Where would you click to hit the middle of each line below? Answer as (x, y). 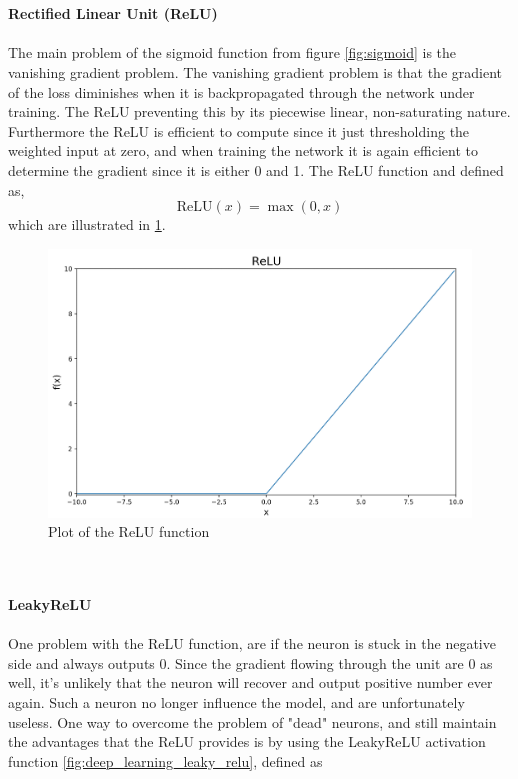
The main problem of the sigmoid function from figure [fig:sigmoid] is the (232, 52)
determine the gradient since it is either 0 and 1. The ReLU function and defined (256, 169)
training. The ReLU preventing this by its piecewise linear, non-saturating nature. (259, 111)
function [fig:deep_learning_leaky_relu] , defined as (165, 760)
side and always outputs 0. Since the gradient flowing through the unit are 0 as (250, 662)
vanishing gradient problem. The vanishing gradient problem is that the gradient (255, 71)
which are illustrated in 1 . (87, 224)
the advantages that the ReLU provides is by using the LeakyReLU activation (247, 741)
